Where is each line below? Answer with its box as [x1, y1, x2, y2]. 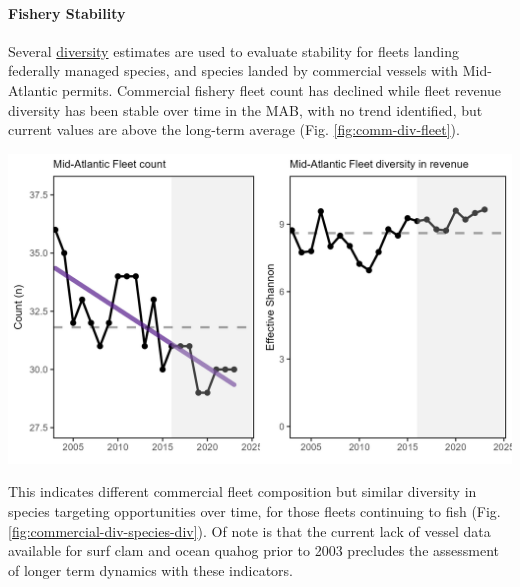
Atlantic [8, 79, 58, 100]
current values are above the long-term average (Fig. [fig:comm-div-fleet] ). [8, 119, 460, 140]
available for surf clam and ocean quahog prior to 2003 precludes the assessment [8, 540, 500, 561]
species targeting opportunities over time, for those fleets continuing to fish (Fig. [8, 501, 501, 522]
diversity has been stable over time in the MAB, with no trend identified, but [8, 99, 483, 120]
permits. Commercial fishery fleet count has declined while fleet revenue [62, 79, 502, 100]
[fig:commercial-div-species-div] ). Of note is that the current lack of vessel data [8, 520, 491, 541]
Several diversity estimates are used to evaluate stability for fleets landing [8, 40, 459, 61]
